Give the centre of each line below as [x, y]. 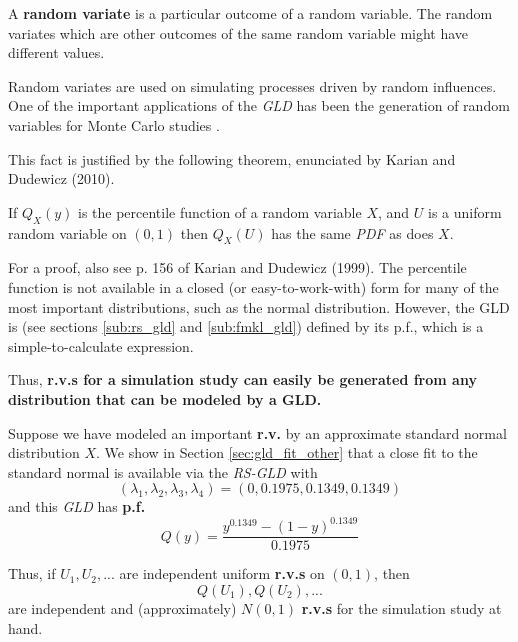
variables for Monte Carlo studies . [114, 124]
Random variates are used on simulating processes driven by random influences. [252, 85]
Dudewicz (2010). [61, 178]
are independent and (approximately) [122, 608]
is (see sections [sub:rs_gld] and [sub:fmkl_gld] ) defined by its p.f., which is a [246, 326]
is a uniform [464, 211]
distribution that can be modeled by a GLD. [165, 398]
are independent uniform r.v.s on [222, 573]
